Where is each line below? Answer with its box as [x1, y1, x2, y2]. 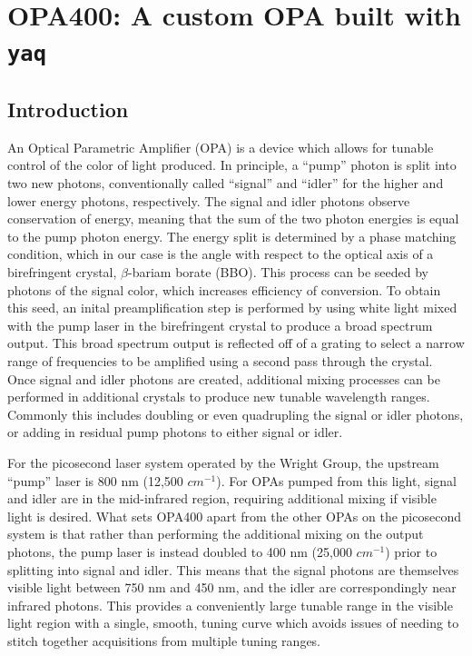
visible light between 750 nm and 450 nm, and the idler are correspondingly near [7, 578, 457, 597]
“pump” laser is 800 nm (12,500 [7, 471, 183, 490]
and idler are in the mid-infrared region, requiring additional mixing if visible [7, 489, 437, 508]
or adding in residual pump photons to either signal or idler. [7, 422, 343, 442]
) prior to [385, 542, 438, 561]
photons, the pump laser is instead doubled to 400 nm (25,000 [7, 542, 352, 561]
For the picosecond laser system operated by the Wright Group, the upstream [7, 452, 439, 472]
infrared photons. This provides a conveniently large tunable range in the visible [7, 595, 453, 614]
